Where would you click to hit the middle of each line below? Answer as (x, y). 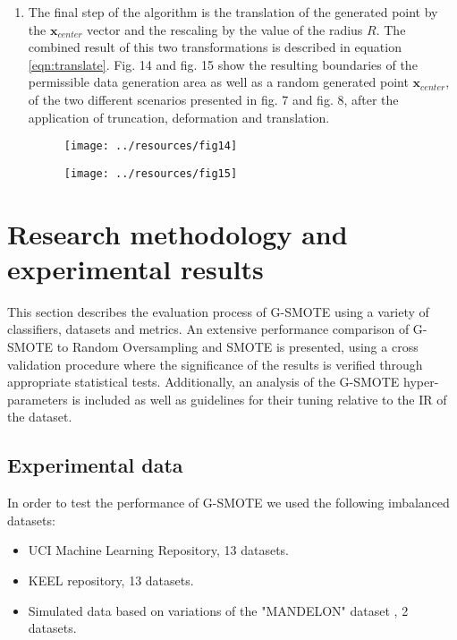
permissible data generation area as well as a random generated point (218, 82)
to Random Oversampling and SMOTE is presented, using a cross (237, 346)
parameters (38, 399)
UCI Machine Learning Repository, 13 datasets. (158, 550)
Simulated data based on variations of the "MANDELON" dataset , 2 (218, 610)
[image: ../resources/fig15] (151, 173)
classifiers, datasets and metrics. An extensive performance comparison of (208, 329)
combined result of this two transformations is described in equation (215, 47)
